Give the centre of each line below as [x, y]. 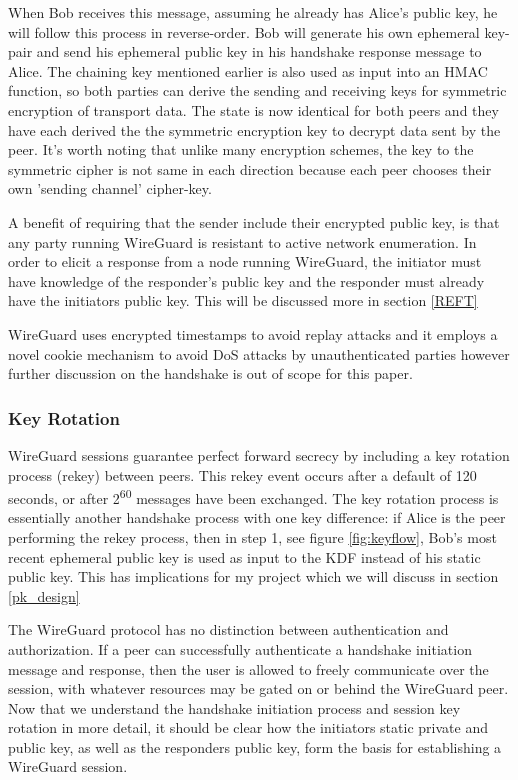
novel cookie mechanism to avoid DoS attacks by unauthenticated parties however [259, 353]
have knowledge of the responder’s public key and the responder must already [246, 280]
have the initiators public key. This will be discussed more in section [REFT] [243, 300]
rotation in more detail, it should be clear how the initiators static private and [248, 727]
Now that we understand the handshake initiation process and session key [234, 707]
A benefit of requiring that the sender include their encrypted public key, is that [254, 221]
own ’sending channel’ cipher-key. [110, 188]
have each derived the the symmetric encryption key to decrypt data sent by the [254, 129]
